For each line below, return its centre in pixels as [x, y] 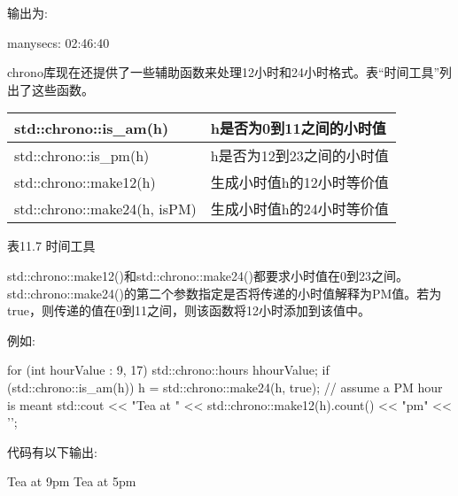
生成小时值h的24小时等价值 [299, 209]
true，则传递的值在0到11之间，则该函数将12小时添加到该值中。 [189, 310]
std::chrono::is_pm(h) [82, 155]
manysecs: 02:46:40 [58, 42]
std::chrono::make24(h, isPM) [105, 208]
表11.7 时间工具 [51, 246]
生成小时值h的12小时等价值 [299, 182]
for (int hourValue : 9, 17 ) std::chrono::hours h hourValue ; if [168, 370]
